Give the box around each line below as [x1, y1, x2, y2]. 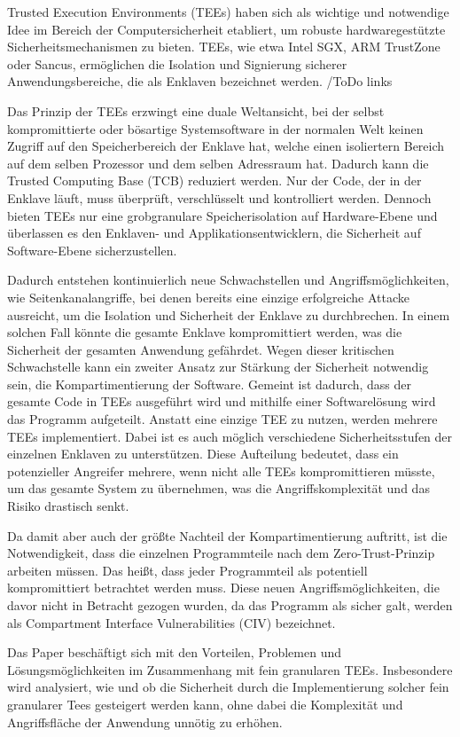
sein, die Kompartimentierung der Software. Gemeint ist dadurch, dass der [7, 374, 412, 393]
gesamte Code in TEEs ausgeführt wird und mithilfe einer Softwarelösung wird [7, 392, 436, 411]
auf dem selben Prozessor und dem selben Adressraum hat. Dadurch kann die [7, 153, 429, 172]
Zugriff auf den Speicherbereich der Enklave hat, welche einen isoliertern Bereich [7, 137, 445, 155]
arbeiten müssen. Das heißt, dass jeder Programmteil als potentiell [7, 561, 368, 579]
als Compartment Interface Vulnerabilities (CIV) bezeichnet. [7, 613, 336, 631]
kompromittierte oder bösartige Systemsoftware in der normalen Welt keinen [7, 119, 424, 137]
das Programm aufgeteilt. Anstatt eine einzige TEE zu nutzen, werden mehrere [7, 410, 438, 428]
